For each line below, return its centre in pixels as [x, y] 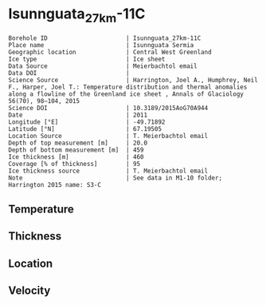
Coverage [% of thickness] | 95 [74, 164]
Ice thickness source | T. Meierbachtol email [108, 171]
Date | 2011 [78, 115]
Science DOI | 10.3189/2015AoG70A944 [108, 108]
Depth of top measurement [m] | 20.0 [78, 143]
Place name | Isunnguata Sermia [101, 45]
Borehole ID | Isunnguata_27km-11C [105, 38]
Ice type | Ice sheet [87, 59]
